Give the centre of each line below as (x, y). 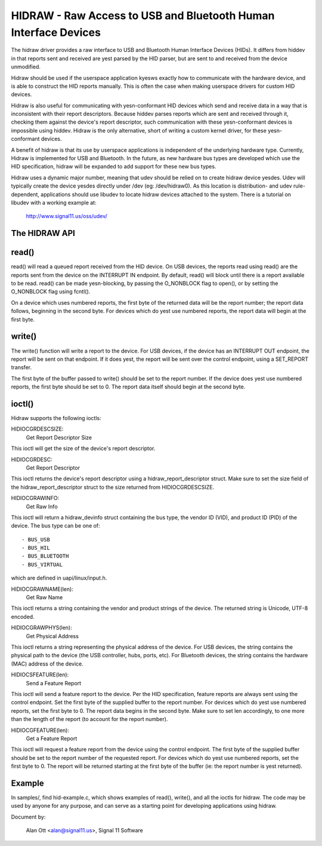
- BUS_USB (36, 540)
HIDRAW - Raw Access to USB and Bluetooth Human (143, 16)
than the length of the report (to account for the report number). (89, 719)
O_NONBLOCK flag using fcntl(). (51, 292)
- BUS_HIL (36, 548)
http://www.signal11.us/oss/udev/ (66, 216)
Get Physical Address (52, 636)
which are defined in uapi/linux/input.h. (59, 578)
